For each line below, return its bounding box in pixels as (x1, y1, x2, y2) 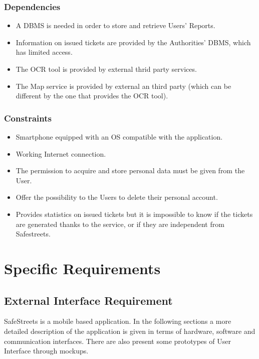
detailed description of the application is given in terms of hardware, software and (4, 325, 255, 336)
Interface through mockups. (4, 345, 89, 356)
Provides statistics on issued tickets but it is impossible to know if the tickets (16, 208, 253, 219)
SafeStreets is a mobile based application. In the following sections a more (4, 316, 231, 326)
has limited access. (16, 47, 73, 57)
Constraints (4, 111, 52, 124)
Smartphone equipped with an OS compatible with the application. (16, 132, 223, 142)
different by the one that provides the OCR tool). (16, 90, 168, 101)
